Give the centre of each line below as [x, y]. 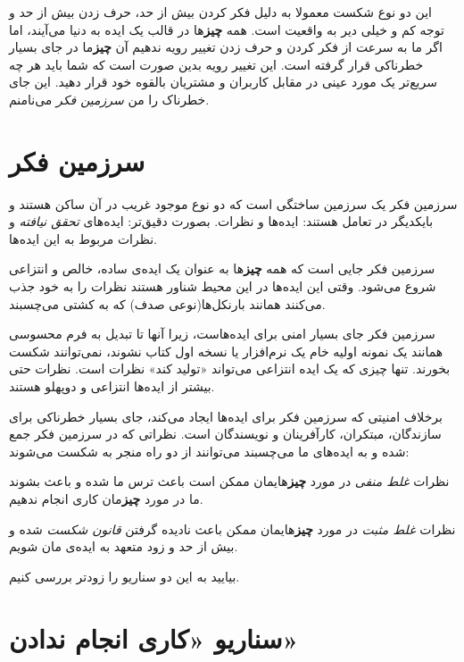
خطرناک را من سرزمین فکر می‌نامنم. [109, 99]
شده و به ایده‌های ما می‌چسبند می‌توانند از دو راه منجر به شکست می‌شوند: [209, 451]
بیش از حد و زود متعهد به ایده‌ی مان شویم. [124, 546]
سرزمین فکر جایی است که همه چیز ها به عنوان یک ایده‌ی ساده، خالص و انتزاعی [222, 268]
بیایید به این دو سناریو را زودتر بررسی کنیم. [124, 576]
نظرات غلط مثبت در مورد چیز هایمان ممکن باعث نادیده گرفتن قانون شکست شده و [232, 528]
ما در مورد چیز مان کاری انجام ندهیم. [106, 499]
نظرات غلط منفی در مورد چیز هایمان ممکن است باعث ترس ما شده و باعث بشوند [229, 481]
